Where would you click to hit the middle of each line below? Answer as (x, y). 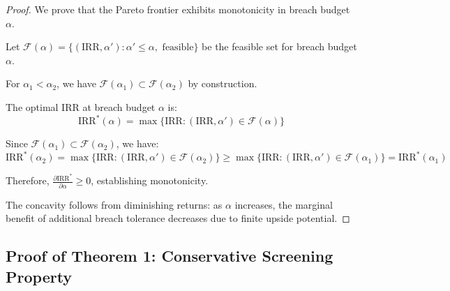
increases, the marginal (284, 204)
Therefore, (28, 180)
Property (39, 276)
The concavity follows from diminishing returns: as (114, 204)
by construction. (223, 83)
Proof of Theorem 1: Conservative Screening (170, 256)
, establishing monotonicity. (150, 180)
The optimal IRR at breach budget (81, 106)
